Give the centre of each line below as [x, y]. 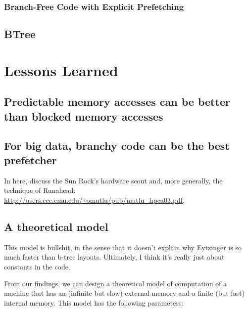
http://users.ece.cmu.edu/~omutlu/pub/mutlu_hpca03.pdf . [95, 200]
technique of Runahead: [40, 190]
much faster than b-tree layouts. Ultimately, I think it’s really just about [114, 257]
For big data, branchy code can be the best [117, 145]
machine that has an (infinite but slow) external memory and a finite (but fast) [124, 293]
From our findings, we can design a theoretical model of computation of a [116, 283]
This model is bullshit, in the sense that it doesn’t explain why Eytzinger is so [123, 247]
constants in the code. [37, 266]
